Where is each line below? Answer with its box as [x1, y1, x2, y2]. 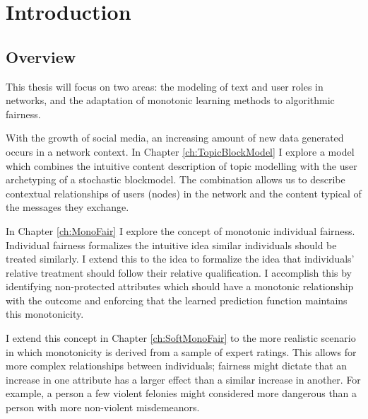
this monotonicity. [6, 306, 84, 321]
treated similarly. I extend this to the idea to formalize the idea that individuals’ [6, 251, 355, 266]
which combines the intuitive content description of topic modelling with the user [6, 158, 357, 173]
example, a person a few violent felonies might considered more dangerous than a [6, 386, 357, 401]
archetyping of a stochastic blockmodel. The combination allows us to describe [6, 172, 345, 187]
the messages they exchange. [6, 200, 129, 214]
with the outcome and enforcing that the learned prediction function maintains [6, 292, 348, 307]
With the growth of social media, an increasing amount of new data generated [6, 130, 344, 145]
